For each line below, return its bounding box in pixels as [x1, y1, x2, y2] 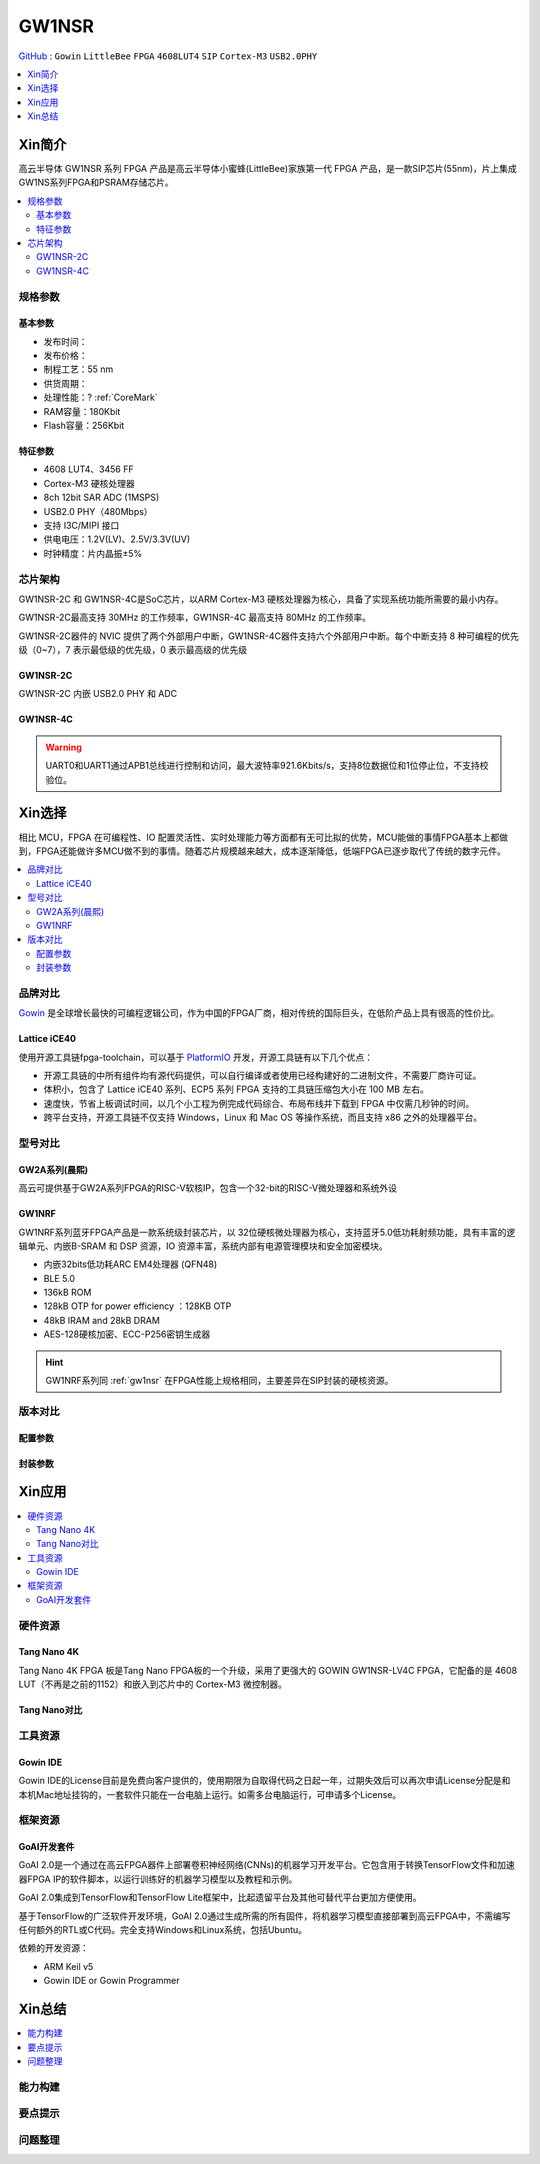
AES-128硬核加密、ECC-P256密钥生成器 [43, 1328, 211, 1340]
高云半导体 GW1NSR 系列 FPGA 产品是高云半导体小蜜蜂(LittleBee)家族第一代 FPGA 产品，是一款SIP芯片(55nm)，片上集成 [18, 163, 517, 175]
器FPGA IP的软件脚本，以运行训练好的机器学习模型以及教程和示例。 [18, 1873, 298, 1885]
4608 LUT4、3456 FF [43, 463, 134, 475]
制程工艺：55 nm [43, 363, 114, 375]
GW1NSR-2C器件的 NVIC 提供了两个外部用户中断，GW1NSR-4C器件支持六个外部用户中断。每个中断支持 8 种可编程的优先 [18, 630, 519, 642]
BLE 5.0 [43, 1272, 75, 1284]
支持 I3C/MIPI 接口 [43, 520, 120, 531]
